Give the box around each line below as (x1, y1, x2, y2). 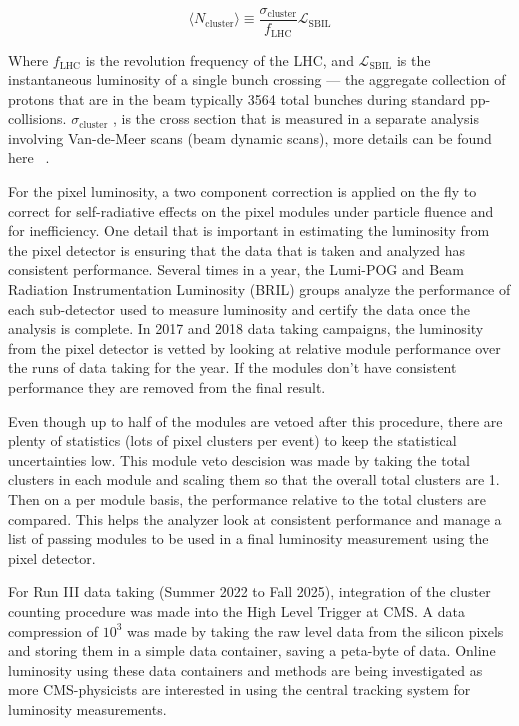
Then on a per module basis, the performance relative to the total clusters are (8, 488, 487, 509)
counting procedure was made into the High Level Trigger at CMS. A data (8, 600, 465, 621)
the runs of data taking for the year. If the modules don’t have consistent (8, 357, 457, 378)
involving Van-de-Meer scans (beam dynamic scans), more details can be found (8, 127, 492, 148)
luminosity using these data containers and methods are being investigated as (8, 659, 483, 680)
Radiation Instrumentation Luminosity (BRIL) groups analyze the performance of (8, 279, 511, 300)
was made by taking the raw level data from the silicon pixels (127, 620, 504, 641)
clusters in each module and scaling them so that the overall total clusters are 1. (8, 469, 500, 490)
